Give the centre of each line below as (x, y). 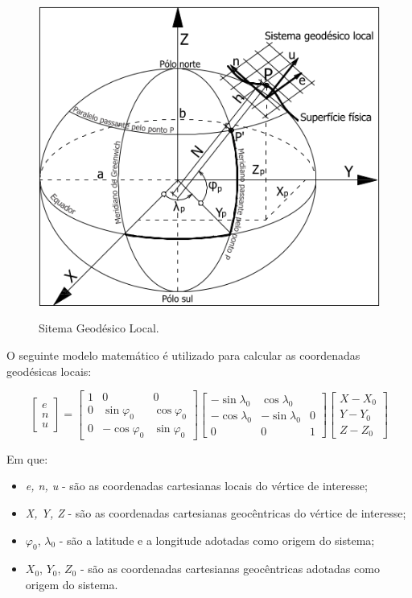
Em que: (27, 458)
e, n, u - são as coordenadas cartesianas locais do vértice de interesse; (196, 486)
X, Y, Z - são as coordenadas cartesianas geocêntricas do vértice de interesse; (216, 513)
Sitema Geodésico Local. (99, 328)
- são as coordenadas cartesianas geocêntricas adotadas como (230, 569)
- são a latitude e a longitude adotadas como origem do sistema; (217, 540)
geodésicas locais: (49, 371)
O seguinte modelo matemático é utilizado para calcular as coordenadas (183, 355)
